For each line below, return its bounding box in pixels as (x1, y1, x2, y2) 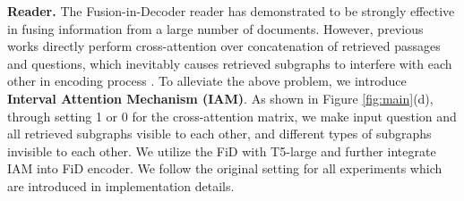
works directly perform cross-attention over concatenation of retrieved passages (7, 37, 441, 55)
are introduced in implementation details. (7, 176, 235, 195)
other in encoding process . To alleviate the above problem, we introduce (7, 71, 407, 90)
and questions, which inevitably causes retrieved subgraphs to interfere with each (7, 54, 452, 72)
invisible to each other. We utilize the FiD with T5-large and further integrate (7, 141, 436, 160)
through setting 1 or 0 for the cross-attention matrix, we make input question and (7, 106, 457, 125)
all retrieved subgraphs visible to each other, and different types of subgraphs (7, 124, 432, 143)
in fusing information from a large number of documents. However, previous (7, 19, 424, 38)
